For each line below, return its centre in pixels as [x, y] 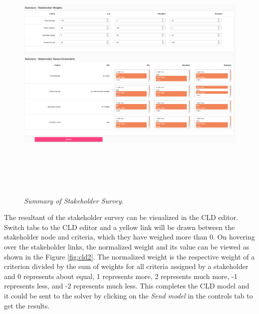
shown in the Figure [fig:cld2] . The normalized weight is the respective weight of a [129, 256]
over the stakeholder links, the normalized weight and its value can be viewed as [127, 246]
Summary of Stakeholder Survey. [74, 200]
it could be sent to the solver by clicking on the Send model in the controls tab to [129, 295]
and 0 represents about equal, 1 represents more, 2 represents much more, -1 [121, 276]
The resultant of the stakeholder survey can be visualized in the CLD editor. [121, 217]
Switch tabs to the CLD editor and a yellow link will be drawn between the [120, 227]
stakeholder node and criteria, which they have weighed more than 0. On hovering [129, 237]
